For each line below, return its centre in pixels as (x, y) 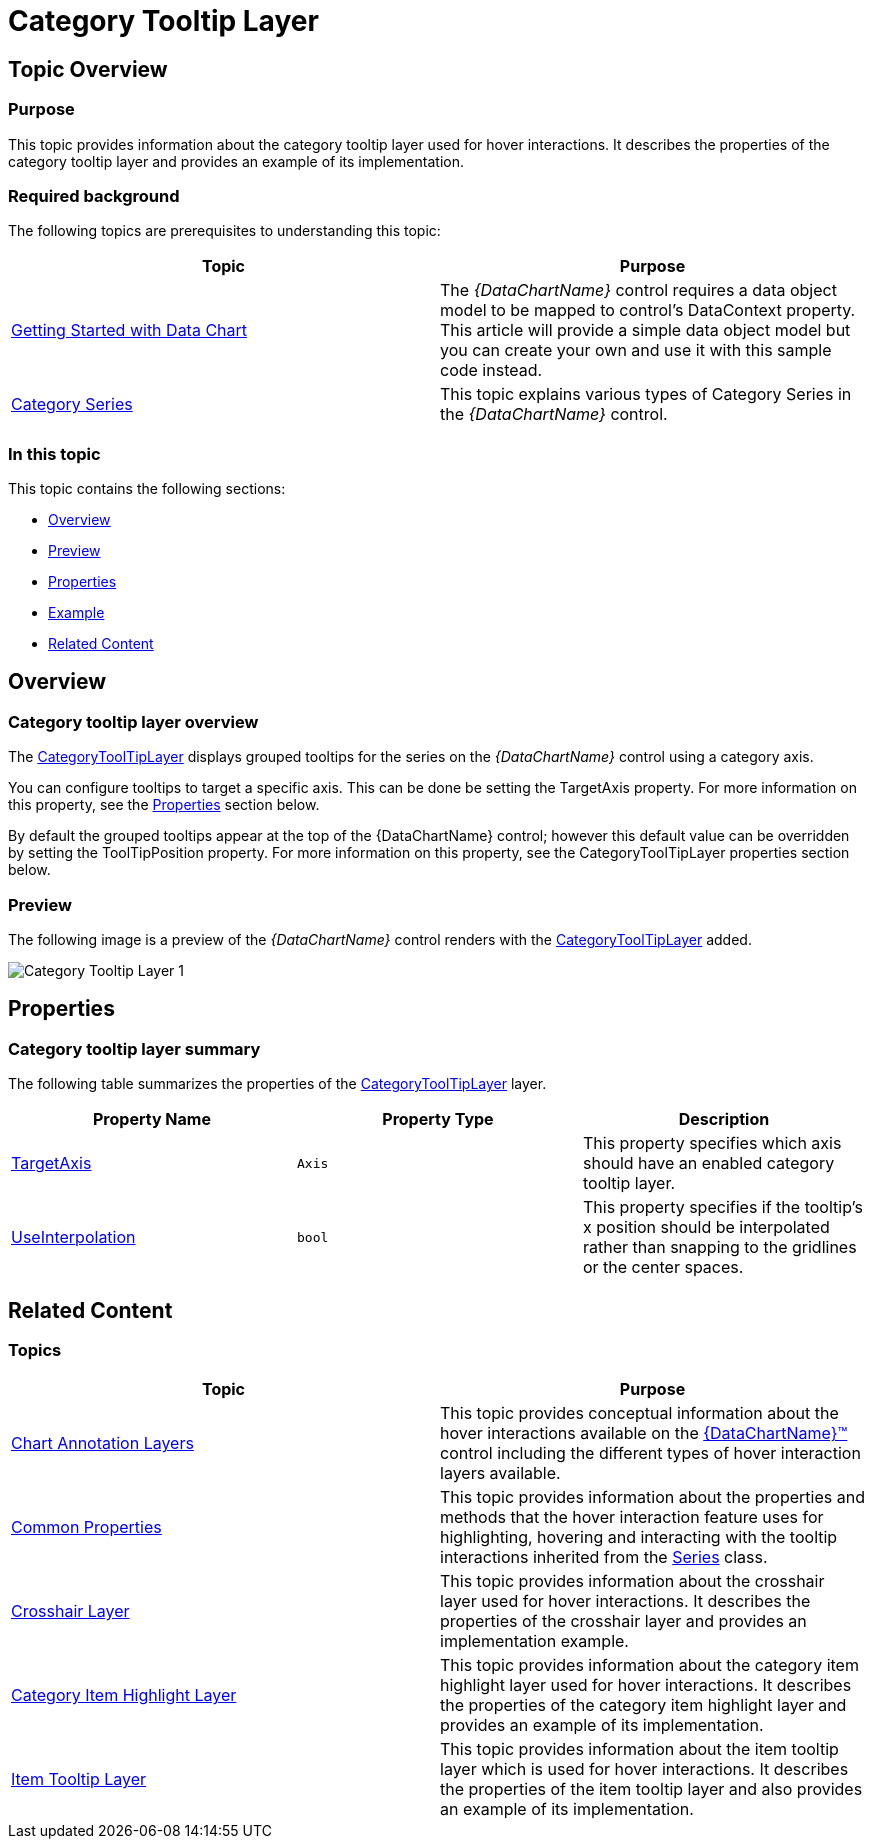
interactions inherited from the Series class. (604, 1557)
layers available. (500, 1473)
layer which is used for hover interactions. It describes (644, 1769)
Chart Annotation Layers (102, 1443)
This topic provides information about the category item (649, 1665)
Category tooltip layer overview (133, 721)
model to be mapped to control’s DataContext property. (648, 310)
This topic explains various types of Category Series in (646, 394)
